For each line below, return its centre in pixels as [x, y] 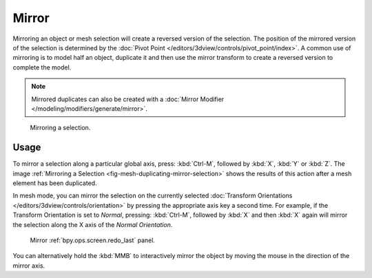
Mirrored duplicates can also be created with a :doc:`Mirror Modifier [128, 99]
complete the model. [42, 67]
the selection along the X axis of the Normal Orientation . [93, 224]
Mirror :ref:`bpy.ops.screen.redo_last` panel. [92, 240]
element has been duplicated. [55, 183]
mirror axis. [29, 266]
